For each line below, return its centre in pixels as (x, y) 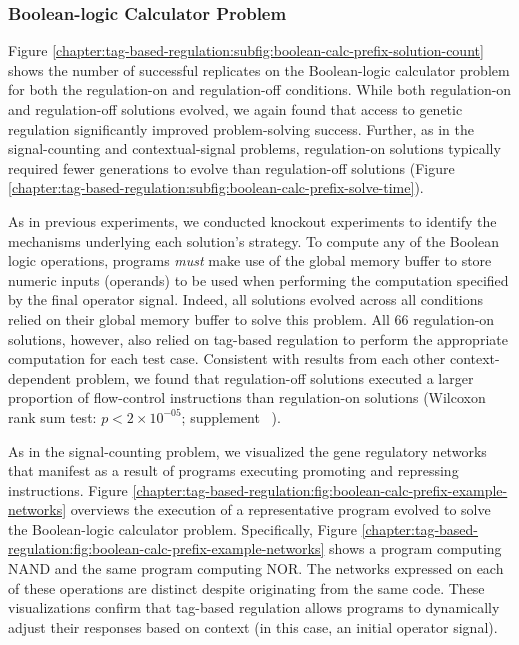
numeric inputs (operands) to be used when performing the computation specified (258, 279)
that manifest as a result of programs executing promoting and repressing (233, 470)
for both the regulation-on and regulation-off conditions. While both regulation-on (260, 89)
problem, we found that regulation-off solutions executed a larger (274, 377)
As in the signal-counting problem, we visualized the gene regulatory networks (247, 450)
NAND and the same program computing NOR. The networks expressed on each (256, 568)
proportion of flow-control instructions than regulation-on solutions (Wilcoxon (247, 397)
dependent (40, 377)
